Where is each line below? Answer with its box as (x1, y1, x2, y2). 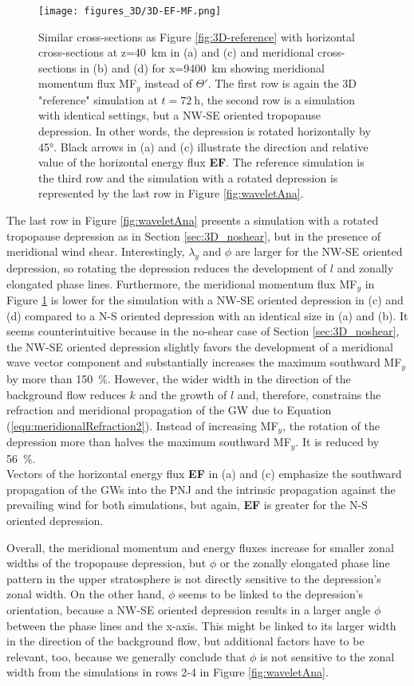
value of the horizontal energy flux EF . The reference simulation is (38, 154, 365, 171)
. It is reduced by (295, 433, 380, 450)
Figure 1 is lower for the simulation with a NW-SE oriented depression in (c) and (6, 292, 404, 308)
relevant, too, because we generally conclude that (6, 648, 246, 664)
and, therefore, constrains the (237, 386, 381, 402)
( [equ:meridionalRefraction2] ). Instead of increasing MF (6, 417, 278, 433)
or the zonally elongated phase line (219, 555, 390, 571)
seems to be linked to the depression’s (179, 586, 364, 602)
